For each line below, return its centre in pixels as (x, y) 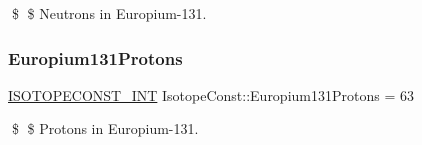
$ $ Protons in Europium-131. (105, 128)
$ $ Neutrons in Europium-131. (109, 13)
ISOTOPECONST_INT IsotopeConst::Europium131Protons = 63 (211, 94)
